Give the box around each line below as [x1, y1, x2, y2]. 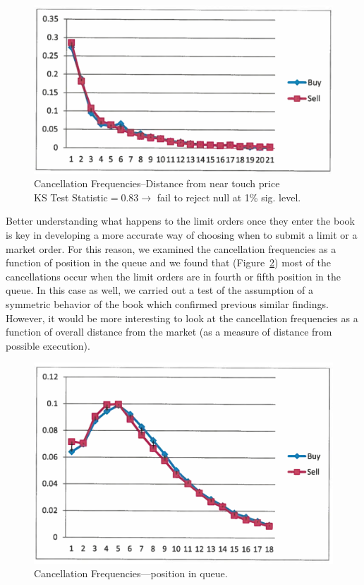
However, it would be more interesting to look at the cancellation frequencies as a [6, 310, 358, 325]
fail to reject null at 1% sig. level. [157, 189, 301, 204]
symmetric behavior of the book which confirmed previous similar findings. [6, 297, 329, 312]
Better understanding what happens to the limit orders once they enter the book [6, 213, 355, 228]
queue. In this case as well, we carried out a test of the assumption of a [6, 283, 314, 297]
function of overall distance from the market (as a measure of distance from [6, 324, 332, 339]
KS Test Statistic [34, 189, 108, 204]
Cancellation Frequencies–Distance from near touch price [34, 176, 280, 191]
